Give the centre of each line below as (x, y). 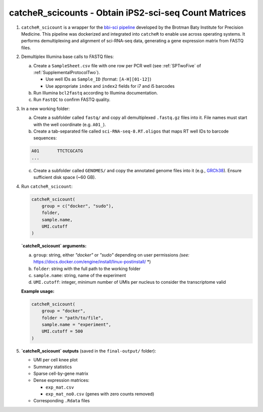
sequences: (45, 138)
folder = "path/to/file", (73, 318)
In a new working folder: (46, 108)
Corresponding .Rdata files (62, 401)
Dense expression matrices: (61, 380)
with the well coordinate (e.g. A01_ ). (70, 124)
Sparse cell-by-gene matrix (61, 373)
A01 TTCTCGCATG (57, 151)
